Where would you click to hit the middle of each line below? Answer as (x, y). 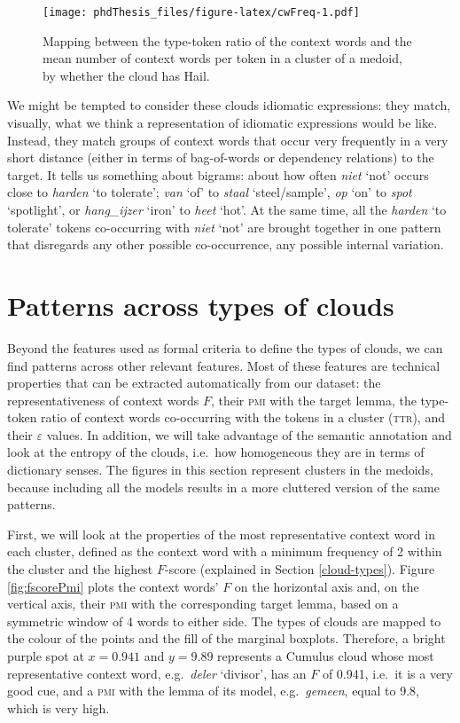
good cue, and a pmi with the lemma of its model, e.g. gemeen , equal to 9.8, (213, 691)
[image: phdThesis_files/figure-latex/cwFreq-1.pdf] (201, 12)
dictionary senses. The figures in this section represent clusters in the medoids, (220, 470)
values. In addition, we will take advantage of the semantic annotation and (249, 434)
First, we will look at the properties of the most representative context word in (221, 534)
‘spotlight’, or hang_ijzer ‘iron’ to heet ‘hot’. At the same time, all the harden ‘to (227, 209)
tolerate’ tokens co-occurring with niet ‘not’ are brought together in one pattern (224, 227)
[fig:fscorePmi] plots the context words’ (113, 586)
